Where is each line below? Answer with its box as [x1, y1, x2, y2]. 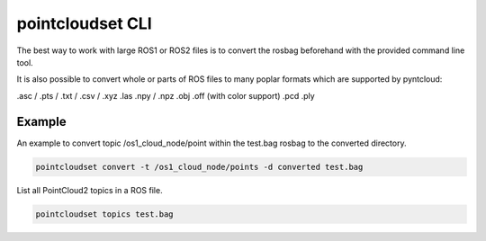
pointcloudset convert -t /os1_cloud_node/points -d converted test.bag [35, 162, 364, 172]
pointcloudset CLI [16, 13, 152, 33]
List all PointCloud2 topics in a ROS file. [16, 184, 163, 195]
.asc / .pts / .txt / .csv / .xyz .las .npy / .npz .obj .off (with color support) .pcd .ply [16, 90, 315, 101]
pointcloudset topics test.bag [35, 209, 175, 219]
